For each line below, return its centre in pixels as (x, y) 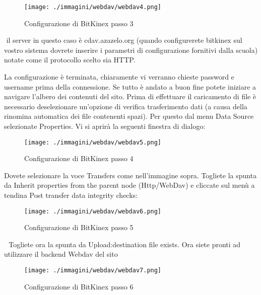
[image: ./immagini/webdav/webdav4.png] (93, 7)
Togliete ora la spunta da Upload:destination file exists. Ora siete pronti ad (125, 244)
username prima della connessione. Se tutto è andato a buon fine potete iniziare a (130, 86)
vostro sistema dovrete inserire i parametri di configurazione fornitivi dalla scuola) (131, 50)
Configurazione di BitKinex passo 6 (79, 286)
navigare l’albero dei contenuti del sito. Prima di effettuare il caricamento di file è (130, 96)
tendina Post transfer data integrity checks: (71, 195)
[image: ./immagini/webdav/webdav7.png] (93, 271)
